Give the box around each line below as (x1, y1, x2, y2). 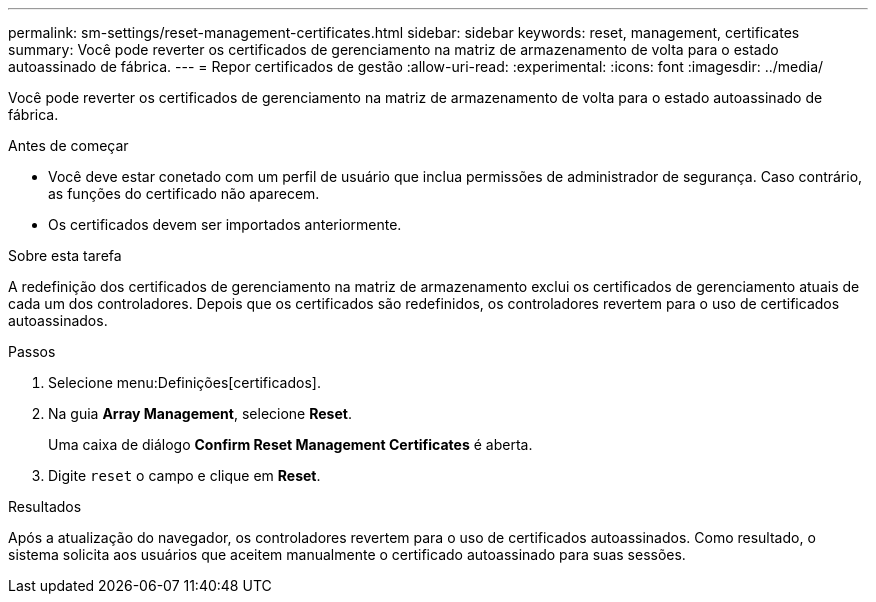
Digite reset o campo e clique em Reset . (48, 467, 321, 484)
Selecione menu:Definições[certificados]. (48, 374, 321, 391)
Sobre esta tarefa (8, 247, 122, 264)
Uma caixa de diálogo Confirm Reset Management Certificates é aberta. (48, 436, 533, 453)
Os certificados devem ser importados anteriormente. (48, 216, 402, 233)
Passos (8, 343, 56, 360)
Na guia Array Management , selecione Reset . (48, 405, 352, 422)
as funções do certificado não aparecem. (48, 185, 320, 202)
